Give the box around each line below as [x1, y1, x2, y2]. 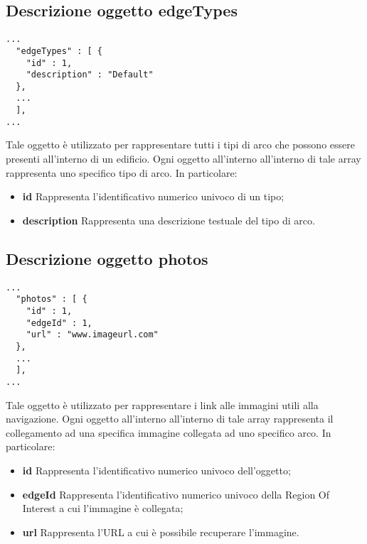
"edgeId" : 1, [26, 317, 92, 328]
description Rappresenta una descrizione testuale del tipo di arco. [22, 212, 315, 227]
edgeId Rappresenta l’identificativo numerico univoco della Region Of [22, 486, 330, 501]
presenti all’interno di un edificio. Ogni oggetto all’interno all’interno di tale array [6, 151, 361, 166]
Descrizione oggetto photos [6, 247, 208, 269]
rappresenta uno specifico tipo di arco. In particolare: [6, 165, 238, 180]
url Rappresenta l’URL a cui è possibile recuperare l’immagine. [22, 524, 299, 539]
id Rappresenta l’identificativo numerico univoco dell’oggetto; [22, 462, 291, 477]
